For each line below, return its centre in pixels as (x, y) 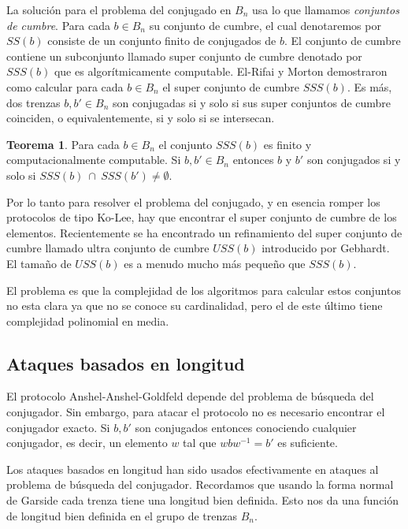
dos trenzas (33, 102)
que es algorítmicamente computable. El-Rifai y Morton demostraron (221, 71)
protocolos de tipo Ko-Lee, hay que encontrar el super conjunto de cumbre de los (202, 217)
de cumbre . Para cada (58, 25)
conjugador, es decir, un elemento (87, 443)
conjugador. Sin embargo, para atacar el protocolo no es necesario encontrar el (196, 412)
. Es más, (369, 86)
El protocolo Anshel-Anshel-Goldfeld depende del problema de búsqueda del (190, 396)
